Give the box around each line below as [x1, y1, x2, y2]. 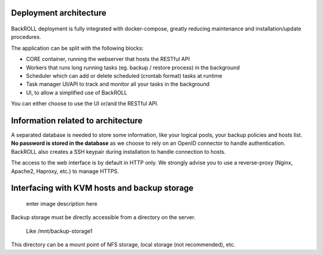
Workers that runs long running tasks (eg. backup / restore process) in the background [26, 63, 240, 71]
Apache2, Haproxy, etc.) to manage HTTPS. [11, 168, 119, 175]
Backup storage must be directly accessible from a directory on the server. [11, 214, 196, 221]
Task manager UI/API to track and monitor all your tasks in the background [26, 81, 209, 88]
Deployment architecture [11, 8, 107, 18]
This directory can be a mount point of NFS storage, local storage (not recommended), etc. [11, 241, 236, 248]
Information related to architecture [11, 116, 143, 126]
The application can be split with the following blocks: [11, 44, 144, 51]
